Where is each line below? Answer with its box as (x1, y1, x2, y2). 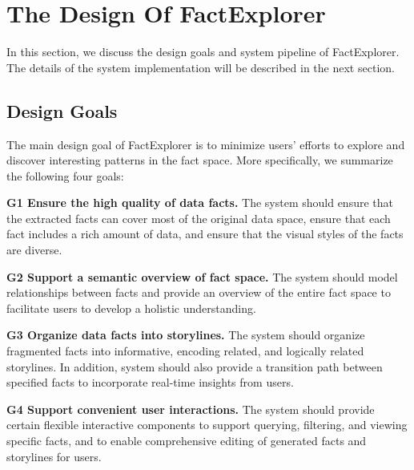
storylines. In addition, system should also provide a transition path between (6, 358, 383, 375)
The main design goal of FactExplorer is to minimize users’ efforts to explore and (6, 136, 405, 152)
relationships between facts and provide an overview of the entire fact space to (6, 284, 391, 301)
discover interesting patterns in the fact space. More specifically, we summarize (6, 152, 393, 168)
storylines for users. (6, 448, 102, 464)
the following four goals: (6, 167, 124, 184)
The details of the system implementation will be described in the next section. (6, 59, 395, 75)
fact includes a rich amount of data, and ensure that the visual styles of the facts (6, 225, 404, 242)
